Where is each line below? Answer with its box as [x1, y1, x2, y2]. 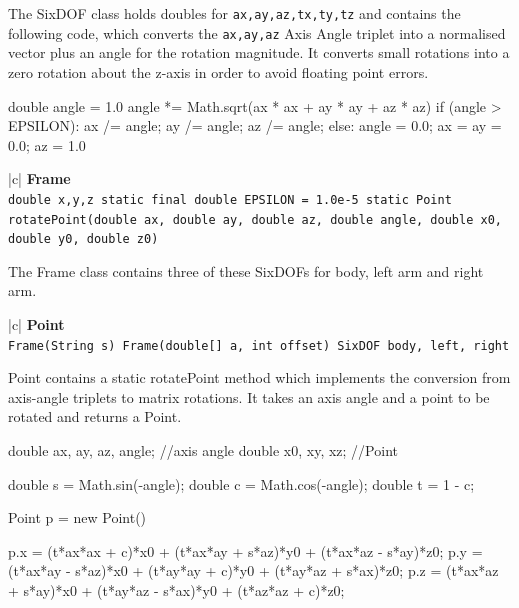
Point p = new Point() [8, 507, 147, 528]
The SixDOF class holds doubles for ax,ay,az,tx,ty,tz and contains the [8, 3, 461, 23]
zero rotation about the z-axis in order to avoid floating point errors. [8, 61, 429, 82]
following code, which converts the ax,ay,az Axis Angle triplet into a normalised [8, 22, 506, 43]
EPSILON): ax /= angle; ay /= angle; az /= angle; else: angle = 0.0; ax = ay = [8, 115, 502, 136]
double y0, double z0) [8, 232, 159, 247]
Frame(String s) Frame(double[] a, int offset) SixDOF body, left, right [8, 338, 510, 353]
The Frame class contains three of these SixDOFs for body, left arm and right [8, 260, 484, 281]
